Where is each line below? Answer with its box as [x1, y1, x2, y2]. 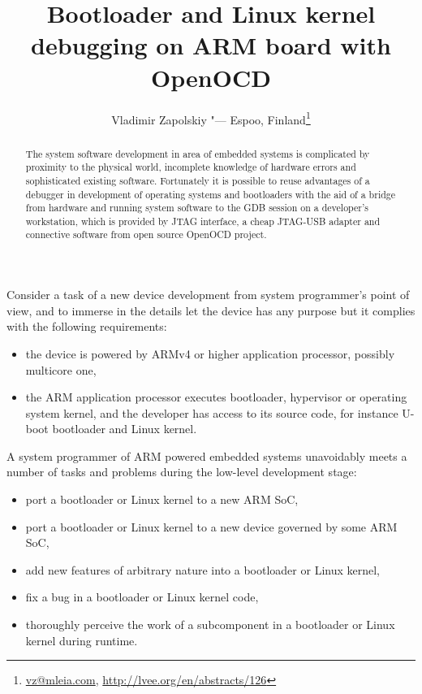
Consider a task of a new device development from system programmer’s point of [6, 286, 410, 303]
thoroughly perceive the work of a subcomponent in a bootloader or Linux [25, 616, 395, 633]
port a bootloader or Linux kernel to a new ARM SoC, [25, 491, 299, 508]
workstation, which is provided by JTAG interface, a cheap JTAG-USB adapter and [25, 214, 381, 228]
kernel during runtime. [25, 631, 138, 648]
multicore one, [25, 361, 97, 378]
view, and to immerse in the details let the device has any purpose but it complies [6, 301, 416, 319]
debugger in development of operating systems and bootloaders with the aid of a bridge [25, 187, 396, 201]
